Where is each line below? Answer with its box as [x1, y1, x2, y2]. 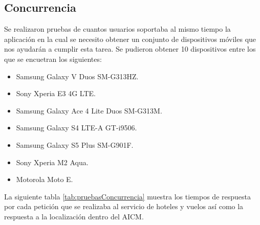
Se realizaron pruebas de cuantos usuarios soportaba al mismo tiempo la [4, 24, 231, 34]
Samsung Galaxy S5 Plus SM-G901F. [16, 139, 134, 150]
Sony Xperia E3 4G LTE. [16, 88, 96, 99]
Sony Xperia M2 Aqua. [16, 156, 89, 167]
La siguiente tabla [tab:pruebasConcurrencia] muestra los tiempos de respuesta [4, 191, 251, 201]
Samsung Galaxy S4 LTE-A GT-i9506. [16, 122, 137, 133]
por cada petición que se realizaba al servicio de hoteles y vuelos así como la [4, 201, 244, 212]
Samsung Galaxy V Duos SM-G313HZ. [16, 71, 139, 81]
